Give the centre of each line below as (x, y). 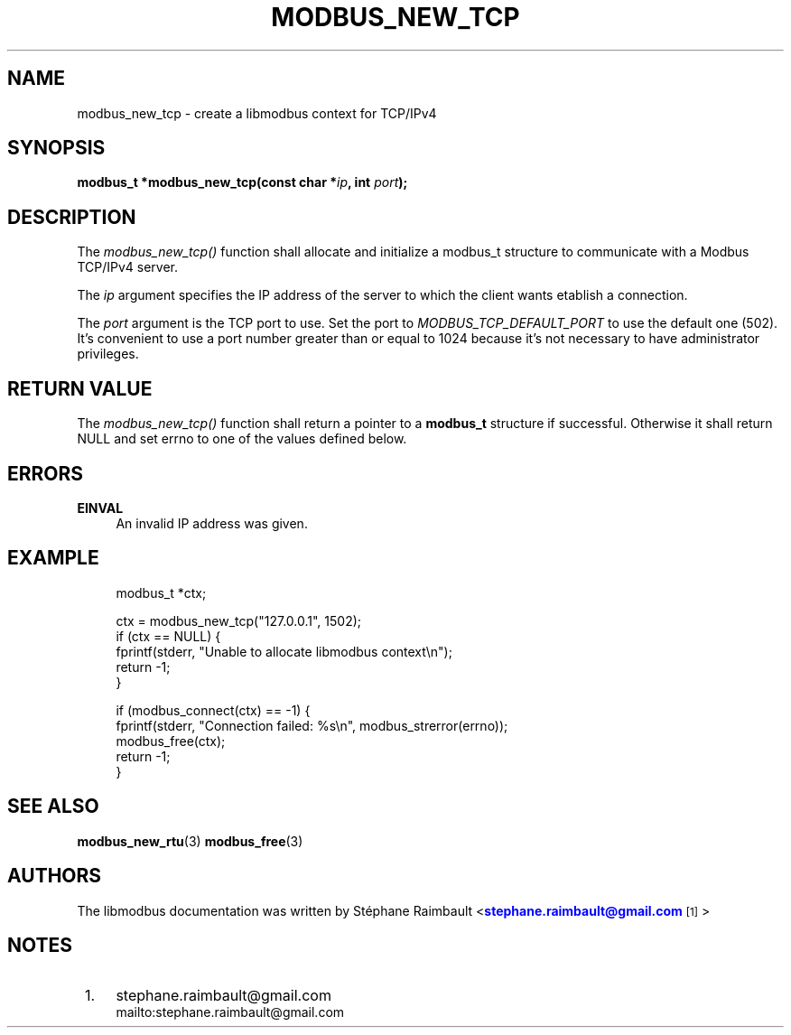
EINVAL (100, 508)
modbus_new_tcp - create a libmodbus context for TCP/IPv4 (257, 113)
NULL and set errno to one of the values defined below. (242, 439)
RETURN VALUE (80, 388)
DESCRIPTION (72, 217)
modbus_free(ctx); (171, 741)
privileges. (108, 354)
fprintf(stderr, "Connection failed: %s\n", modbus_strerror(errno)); (312, 725)
